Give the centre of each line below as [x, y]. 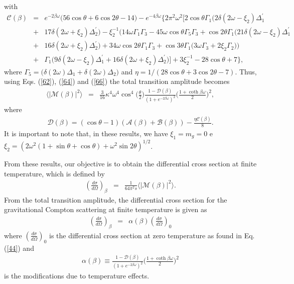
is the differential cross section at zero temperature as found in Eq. [152, 235]
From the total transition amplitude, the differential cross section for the [116, 199]
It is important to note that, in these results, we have [86, 133]
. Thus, [246, 71]
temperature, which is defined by [54, 173]
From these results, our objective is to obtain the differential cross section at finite [130, 164]
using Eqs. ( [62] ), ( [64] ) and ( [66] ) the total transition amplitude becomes [117, 81]
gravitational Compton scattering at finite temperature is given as [106, 209]
